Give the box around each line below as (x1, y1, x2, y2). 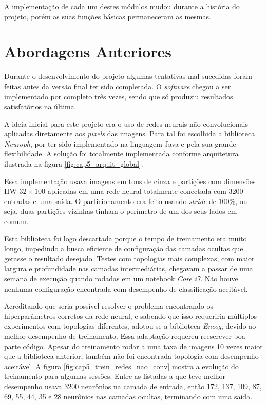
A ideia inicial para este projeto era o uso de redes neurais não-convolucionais (4, 118, 249, 129)
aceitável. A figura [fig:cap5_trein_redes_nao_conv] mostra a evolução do (4, 360, 239, 371)
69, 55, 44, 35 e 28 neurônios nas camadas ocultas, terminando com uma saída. (4, 391, 253, 401)
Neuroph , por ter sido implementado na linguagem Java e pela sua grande (4, 138, 236, 149)
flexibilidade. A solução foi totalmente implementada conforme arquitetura (4, 148, 239, 159)
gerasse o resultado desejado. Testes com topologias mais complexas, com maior (4, 253, 255, 264)
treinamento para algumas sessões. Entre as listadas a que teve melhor (4, 371, 226, 381)
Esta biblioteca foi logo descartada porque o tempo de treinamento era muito (4, 233, 247, 244)
